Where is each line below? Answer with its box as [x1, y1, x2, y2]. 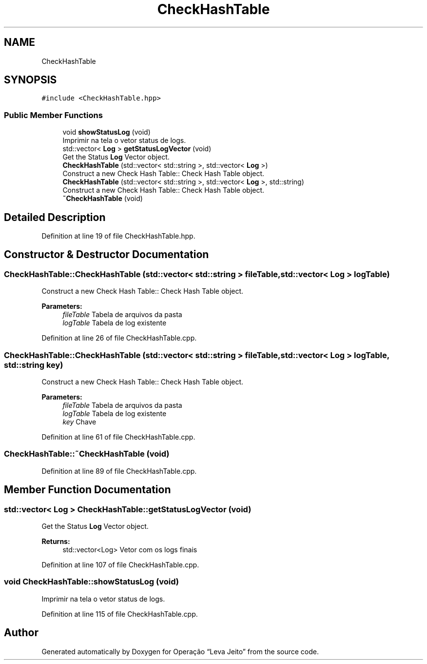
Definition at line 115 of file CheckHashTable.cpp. [41, 609, 198, 618]
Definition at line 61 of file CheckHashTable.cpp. [41, 433, 195, 441]
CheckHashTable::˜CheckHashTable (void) [4, 449, 170, 459]
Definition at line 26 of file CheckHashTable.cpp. [41, 334, 197, 342]
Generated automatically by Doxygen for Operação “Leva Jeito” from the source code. [41, 647, 319, 656]
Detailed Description [4, 211, 106, 223]
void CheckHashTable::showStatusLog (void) [4, 577, 179, 587]
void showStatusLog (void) [62, 128, 151, 137]
